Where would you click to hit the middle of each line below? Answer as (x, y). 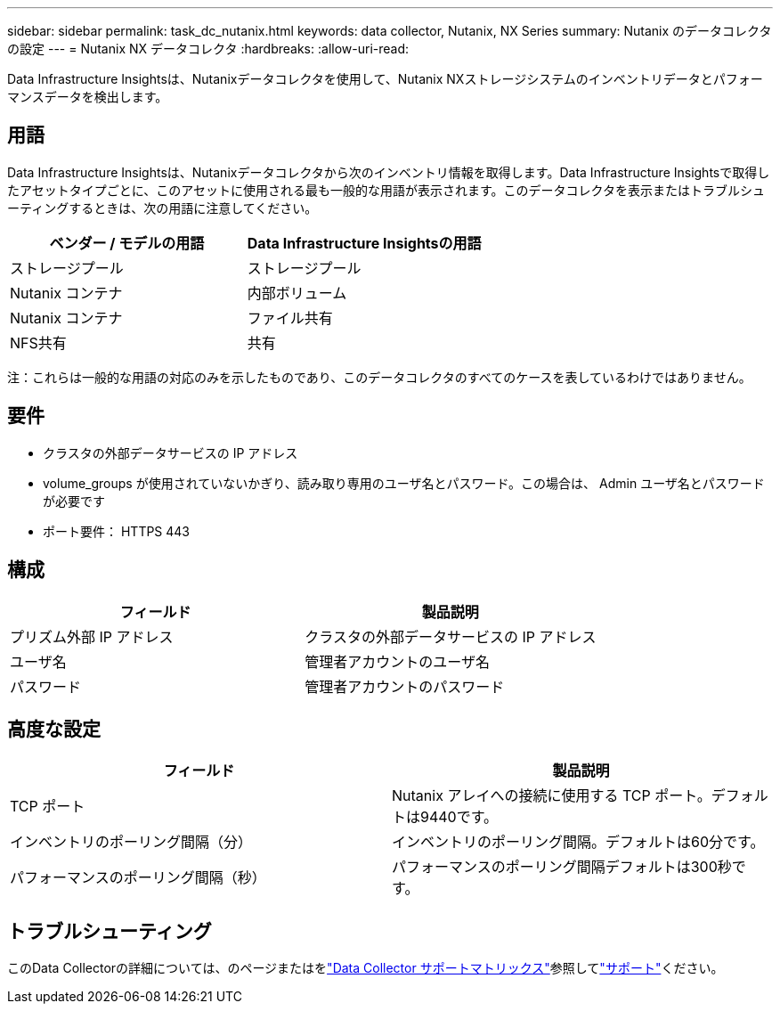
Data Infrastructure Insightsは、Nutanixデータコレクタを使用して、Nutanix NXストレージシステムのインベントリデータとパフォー (385, 79)
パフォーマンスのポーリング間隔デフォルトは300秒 (562, 867)
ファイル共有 (290, 318)
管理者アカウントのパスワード (405, 686)
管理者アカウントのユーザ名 (397, 661)
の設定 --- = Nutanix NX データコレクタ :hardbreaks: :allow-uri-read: (208, 49)
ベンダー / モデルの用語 (127, 243)
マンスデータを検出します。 (88, 97)
